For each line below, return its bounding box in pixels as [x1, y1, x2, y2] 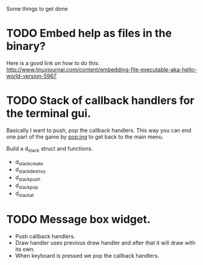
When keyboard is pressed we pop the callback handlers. [15, 252, 159, 259]
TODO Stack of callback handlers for [6, 94, 194, 108]
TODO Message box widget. [6, 212, 151, 226]
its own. [15, 246, 35, 253]
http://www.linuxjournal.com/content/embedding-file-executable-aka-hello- [6, 66, 197, 73]
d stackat [15, 190, 35, 198]
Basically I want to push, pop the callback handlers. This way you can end [6, 126, 191, 134]
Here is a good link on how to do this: [6, 59, 100, 66]
